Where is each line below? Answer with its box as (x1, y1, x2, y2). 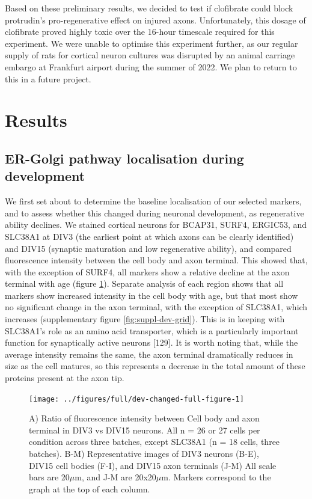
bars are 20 (29, 471, 70, 483)
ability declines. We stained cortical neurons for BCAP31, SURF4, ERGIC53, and (5, 218, 307, 231)
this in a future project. (5, 72, 91, 85)
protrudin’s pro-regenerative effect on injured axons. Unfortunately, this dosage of (5, 13, 306, 26)
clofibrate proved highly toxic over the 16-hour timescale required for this (5, 25, 275, 38)
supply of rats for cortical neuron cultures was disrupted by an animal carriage (5, 49, 295, 61)
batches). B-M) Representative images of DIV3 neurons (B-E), (29, 447, 259, 460)
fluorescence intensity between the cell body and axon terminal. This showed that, (5, 254, 308, 266)
